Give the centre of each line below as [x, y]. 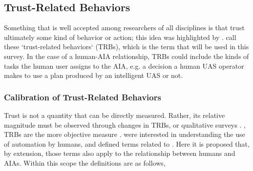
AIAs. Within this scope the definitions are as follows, [85, 162]
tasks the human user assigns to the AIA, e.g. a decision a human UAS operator [124, 66]
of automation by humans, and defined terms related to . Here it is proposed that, [127, 143]
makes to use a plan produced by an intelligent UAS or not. [94, 75]
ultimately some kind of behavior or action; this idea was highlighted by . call [120, 37]
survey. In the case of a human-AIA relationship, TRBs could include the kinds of [126, 56]
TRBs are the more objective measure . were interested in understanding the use [125, 134]
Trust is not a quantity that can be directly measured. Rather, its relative [115, 115]
